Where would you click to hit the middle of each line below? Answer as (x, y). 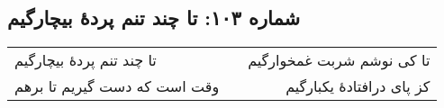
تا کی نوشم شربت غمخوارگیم (339, 60)
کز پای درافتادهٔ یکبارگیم (358, 86)
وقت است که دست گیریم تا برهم (117, 86)
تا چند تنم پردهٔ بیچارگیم (86, 60)
